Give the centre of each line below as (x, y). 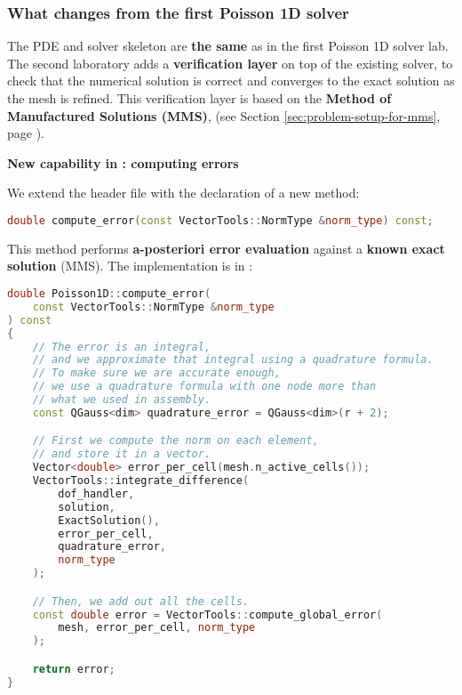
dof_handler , (96, 493)
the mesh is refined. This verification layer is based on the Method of (199, 98)
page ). (26, 133)
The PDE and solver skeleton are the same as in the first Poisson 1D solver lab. (228, 46)
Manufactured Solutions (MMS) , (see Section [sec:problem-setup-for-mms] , (224, 115)
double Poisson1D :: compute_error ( (109, 294)
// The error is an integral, (122, 347)
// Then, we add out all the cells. (141, 601)
